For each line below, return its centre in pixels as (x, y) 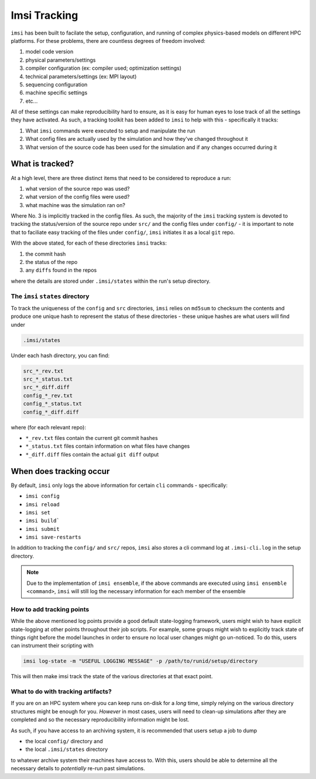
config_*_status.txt (52, 404)
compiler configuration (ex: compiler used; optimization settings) (103, 68)
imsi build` (42, 521)
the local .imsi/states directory (67, 749)
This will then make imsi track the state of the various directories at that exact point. (112, 676)
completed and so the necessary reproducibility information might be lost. (100, 720)
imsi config (42, 496)
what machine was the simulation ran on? (75, 205)
